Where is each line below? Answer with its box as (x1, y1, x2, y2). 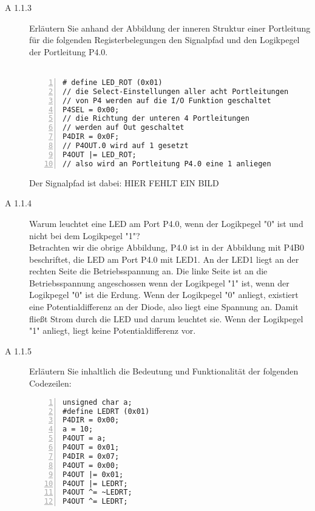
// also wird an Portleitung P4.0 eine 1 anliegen (63, 159, 271, 168)
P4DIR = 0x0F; (63, 132, 120, 141)
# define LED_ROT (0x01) (63, 78, 163, 87)
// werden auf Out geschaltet (63, 123, 185, 132)
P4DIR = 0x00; (63, 416, 120, 425)
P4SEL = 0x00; (63, 105, 120, 114)
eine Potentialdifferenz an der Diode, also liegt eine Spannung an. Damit (29, 300, 299, 313)
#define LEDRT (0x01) (63, 407, 150, 416)
